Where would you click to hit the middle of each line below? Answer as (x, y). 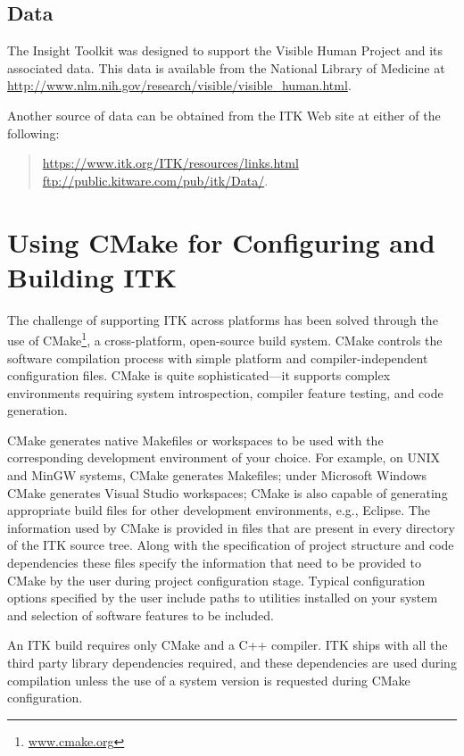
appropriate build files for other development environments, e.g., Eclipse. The (219, 510)
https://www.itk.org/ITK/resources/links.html (170, 163)
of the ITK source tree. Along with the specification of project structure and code (231, 545)
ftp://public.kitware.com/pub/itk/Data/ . (155, 180)
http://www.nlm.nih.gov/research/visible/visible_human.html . (179, 85)
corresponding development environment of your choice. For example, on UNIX (224, 457)
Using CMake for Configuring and (221, 241)
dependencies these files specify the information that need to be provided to (214, 563)
